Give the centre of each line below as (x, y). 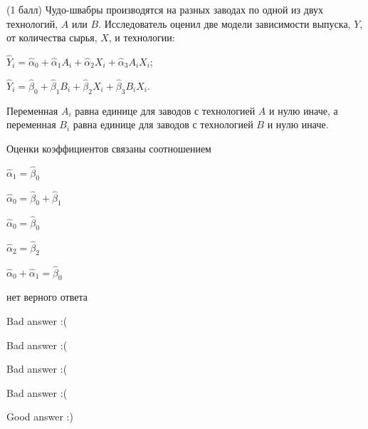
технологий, (32, 23)
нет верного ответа (47, 297)
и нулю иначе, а (303, 110)
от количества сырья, (52, 37)
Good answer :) (40, 417)
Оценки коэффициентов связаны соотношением (109, 148)
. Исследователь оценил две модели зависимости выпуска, (225, 23)
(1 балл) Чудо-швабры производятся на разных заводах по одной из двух (165, 9)
